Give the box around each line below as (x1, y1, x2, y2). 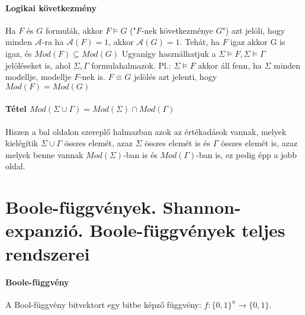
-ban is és (123, 148, 158, 160)
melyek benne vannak (5, 148, 84, 160)
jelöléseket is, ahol (5, 59, 71, 71)
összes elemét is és (145, 137, 210, 149)
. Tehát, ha (179, 36, 220, 48)
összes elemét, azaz (64, 137, 133, 149)
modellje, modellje (5, 70, 72, 83)
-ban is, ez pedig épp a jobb (196, 148, 297, 160)
